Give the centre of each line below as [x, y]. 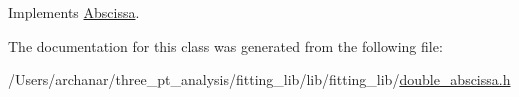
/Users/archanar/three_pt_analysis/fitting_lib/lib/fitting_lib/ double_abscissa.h [259, 79]
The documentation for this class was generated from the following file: [225, 45]
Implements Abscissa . [74, 12]
